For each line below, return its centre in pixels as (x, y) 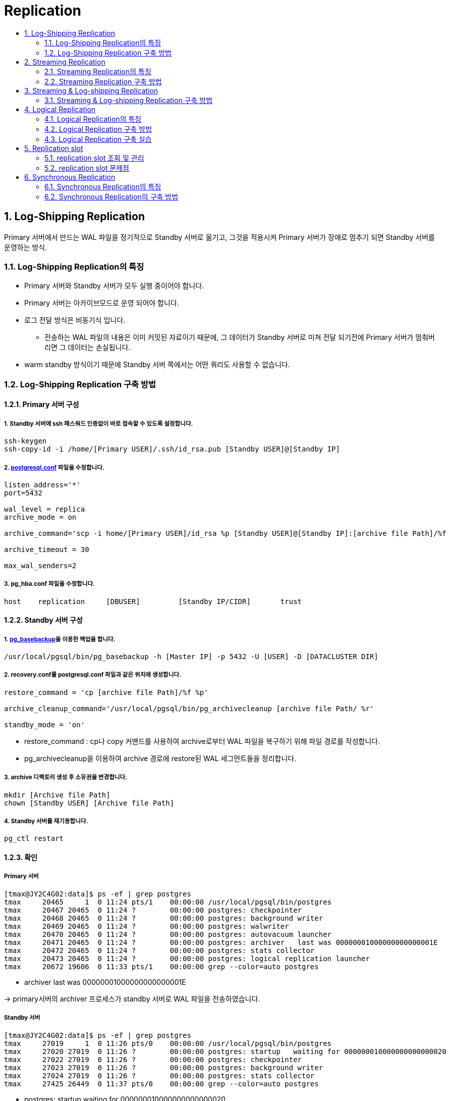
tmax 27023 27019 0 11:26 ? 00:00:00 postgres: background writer (164, 1067)
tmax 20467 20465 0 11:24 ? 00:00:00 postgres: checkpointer (153, 910)
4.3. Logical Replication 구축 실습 (98, 139)
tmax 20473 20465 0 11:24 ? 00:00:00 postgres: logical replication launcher (187, 958)
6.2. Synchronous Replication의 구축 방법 (111, 196)
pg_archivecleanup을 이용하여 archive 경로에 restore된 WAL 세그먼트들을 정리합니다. (160, 758)
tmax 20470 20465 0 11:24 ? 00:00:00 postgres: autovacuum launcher (168, 934)
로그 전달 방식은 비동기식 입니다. (75, 320)
